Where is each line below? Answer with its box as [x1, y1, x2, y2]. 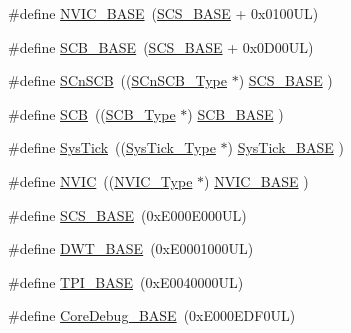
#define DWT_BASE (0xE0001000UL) [8, 238, 254, 259]
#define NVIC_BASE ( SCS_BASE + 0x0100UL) [8, 3, 319, 23]
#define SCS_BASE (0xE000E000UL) [8, 204, 247, 225]
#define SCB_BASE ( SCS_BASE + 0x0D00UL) [8, 36, 314, 57]
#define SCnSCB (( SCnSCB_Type [8, 70, 227, 91]
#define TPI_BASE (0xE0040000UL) [8, 271, 244, 292]
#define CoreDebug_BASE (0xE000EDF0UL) [8, 305, 296, 326]
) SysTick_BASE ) [227, 137, 344, 158]
